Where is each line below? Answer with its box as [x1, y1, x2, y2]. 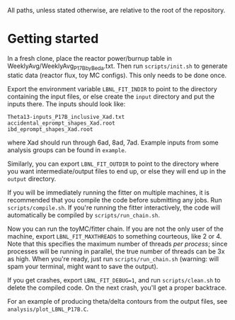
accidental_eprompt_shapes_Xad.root [7, 120, 115, 127]
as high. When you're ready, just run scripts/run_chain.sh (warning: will [7, 254, 219, 263]
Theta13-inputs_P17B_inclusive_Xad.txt [7, 113, 125, 120]
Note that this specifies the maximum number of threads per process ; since [7, 239, 228, 248]
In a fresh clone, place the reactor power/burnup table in [7, 54, 172, 62]
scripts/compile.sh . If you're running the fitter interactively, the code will [7, 203, 221, 212]
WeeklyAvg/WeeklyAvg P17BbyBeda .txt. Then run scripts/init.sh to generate [7, 62, 228, 72]
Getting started [7, 31, 99, 47]
